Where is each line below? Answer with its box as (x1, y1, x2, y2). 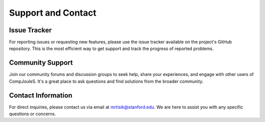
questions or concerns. (9, 111, 56, 117)
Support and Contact (9, 7, 97, 18)
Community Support (9, 59, 73, 67)
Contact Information (9, 91, 73, 99)
